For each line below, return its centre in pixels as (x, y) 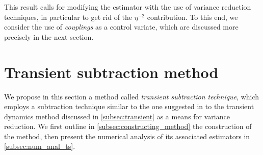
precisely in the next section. (49, 36)
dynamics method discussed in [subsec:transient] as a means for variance (117, 116)
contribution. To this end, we (192, 17)
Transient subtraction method (111, 72)
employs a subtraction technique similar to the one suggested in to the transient (129, 106)
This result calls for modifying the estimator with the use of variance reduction (128, 7)
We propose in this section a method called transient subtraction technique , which (132, 96)
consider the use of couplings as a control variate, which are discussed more (121, 27)
